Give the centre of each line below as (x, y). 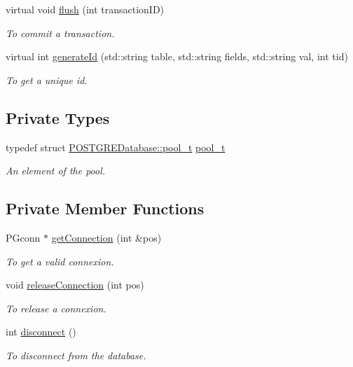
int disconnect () (41, 332)
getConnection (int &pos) (106, 237)
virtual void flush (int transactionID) (85, 9)
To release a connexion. (56, 308)
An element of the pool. (56, 171)
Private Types (58, 117)
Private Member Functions (105, 208)
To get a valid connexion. (60, 261)
